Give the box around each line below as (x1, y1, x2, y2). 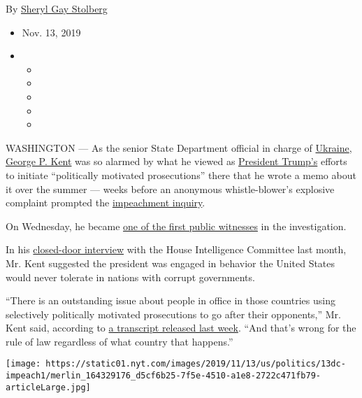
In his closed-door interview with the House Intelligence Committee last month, (6, 242, 347, 257)
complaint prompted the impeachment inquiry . (6, 195, 205, 210)
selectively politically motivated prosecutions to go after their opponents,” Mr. (6, 306, 341, 321)
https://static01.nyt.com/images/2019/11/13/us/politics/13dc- (45, 359, 346, 369)
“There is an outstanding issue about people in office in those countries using (6, 293, 335, 308)
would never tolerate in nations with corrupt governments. (6, 269, 255, 284)
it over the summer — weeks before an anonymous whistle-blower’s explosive (6, 181, 335, 196)
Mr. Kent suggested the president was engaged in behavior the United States (6, 255, 335, 270)
